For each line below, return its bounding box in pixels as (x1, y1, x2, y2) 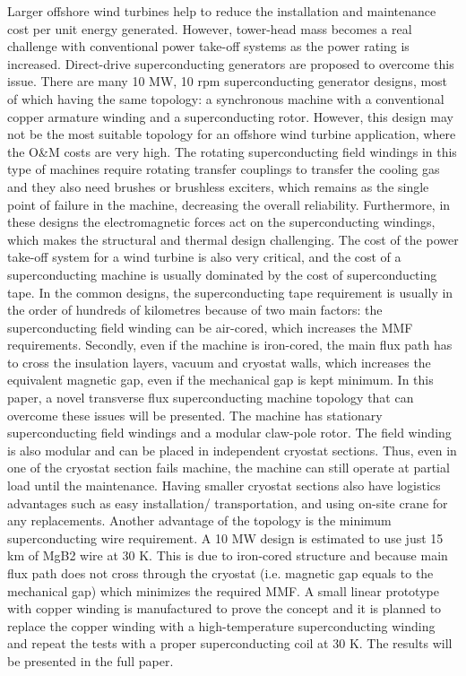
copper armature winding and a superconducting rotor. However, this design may (7, 107, 453, 126)
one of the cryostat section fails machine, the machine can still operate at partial (7, 458, 450, 477)
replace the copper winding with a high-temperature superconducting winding (7, 616, 436, 635)
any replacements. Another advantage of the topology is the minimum (7, 511, 392, 530)
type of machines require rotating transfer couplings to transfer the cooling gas (7, 160, 440, 178)
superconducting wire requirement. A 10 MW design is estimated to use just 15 (7, 528, 444, 547)
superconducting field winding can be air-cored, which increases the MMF (7, 317, 413, 336)
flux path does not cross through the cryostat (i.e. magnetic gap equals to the (7, 564, 434, 582)
